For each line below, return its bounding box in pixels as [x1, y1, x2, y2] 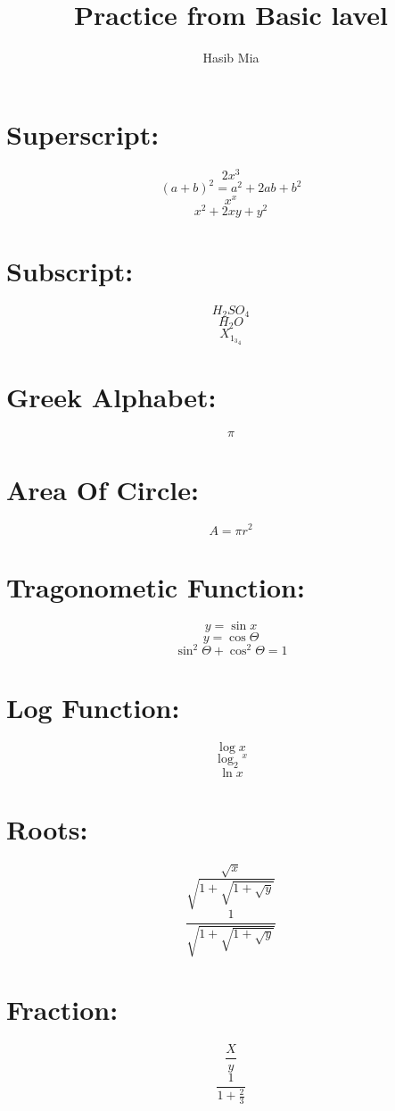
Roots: [6, 811, 88, 848]
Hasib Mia [202, 48, 259, 67]
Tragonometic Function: [6, 568, 305, 605]
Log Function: [6, 689, 180, 726]
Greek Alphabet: [6, 379, 217, 415]
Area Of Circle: [6, 471, 199, 507]
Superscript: [6, 115, 160, 152]
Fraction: [6, 991, 119, 1028]
